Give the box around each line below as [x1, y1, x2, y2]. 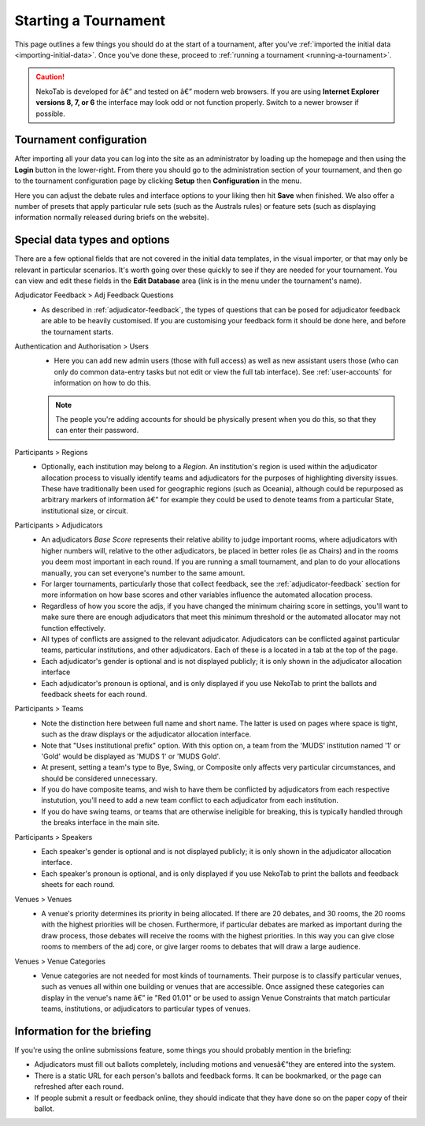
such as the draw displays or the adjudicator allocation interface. [41, 729, 252, 739]
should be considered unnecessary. [41, 774, 157, 783]
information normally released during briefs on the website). [14, 213, 209, 222]
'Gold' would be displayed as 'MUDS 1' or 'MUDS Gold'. [41, 751, 220, 761]
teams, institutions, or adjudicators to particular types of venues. [41, 1004, 251, 1013]
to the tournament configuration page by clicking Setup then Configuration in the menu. [14, 176, 302, 185]
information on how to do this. [54, 378, 151, 388]
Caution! [35, 72, 65, 82]
